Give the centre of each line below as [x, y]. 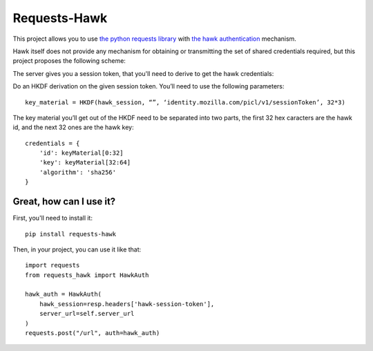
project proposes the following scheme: [69, 61]
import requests [52, 265]
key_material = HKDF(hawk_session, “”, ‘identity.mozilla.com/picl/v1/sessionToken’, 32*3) [185, 102]
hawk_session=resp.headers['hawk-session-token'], [127, 304]
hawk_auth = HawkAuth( [64, 294]
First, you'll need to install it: [53, 218]
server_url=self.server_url [87, 314]
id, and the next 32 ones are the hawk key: [73, 127]
